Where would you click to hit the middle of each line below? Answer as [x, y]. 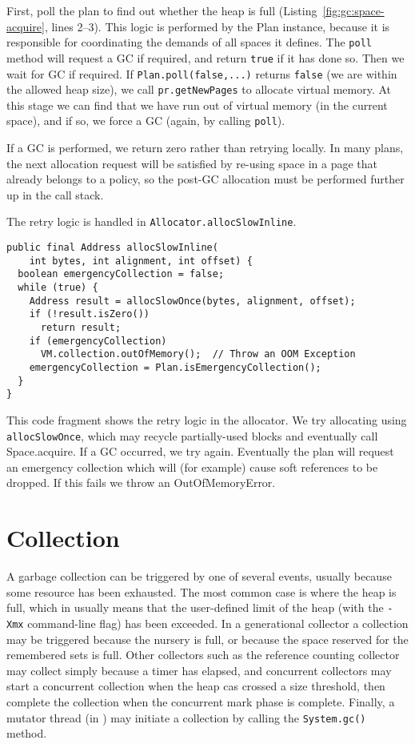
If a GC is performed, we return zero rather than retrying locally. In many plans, [205, 148]
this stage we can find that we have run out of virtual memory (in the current [197, 105]
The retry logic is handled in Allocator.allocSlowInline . [152, 221]
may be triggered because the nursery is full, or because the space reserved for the [207, 639]
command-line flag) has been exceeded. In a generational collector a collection [218, 623]
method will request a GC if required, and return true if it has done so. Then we [206, 57]
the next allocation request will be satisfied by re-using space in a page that [192, 163]
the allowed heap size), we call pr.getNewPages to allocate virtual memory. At [199, 89]
